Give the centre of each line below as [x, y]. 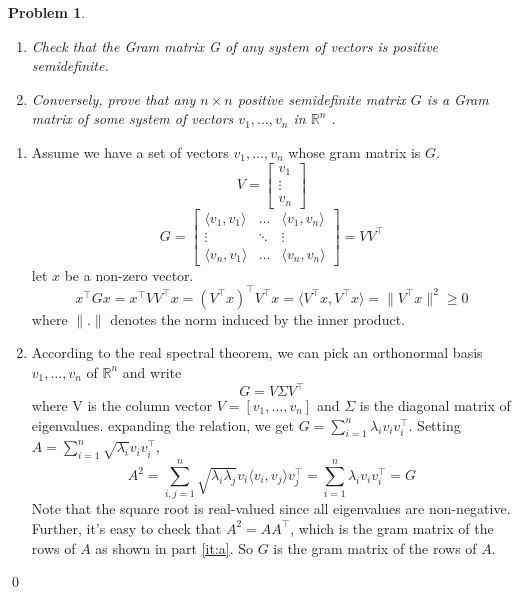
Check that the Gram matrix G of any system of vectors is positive [235, 45]
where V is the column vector [121, 405]
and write [152, 371]
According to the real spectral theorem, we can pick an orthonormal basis [257, 352]
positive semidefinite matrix [321, 98]
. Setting [434, 424]
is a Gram [457, 98]
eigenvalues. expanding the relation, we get [163, 424]
